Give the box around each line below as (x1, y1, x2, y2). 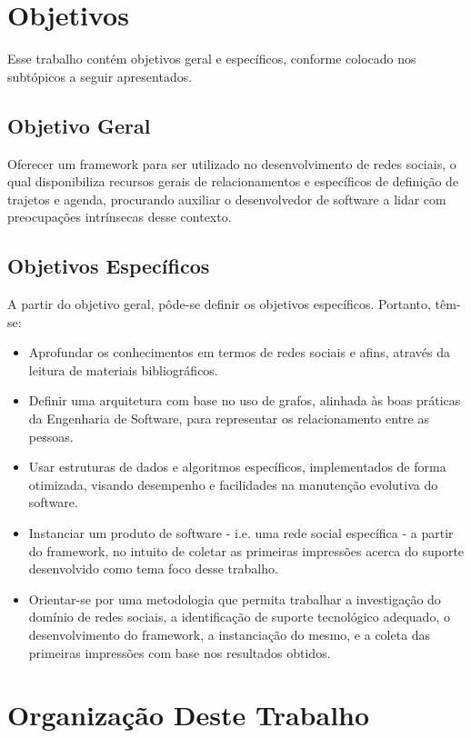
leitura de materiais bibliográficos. (28, 360, 218, 379)
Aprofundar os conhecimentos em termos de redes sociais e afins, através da (28, 343, 450, 362)
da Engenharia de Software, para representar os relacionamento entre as (28, 409, 429, 428)
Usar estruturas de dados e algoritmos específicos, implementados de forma (28, 457, 446, 476)
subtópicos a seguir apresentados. (7, 66, 193, 85)
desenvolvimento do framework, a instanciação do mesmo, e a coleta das (28, 625, 431, 643)
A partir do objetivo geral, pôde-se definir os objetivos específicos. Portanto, (7, 294, 431, 314)
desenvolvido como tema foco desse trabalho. (28, 559, 278, 578)
